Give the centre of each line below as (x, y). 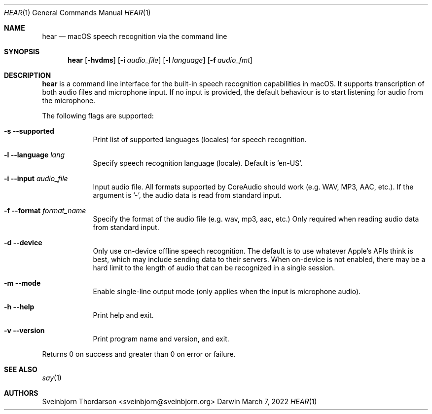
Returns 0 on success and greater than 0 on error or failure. (139, 354)
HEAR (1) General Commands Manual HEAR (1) (77, 13)
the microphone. (69, 100)
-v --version (24, 330)
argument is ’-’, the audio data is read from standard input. (187, 195)
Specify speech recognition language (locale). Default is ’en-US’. (198, 163)
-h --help (19, 307)
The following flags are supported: (98, 116)
